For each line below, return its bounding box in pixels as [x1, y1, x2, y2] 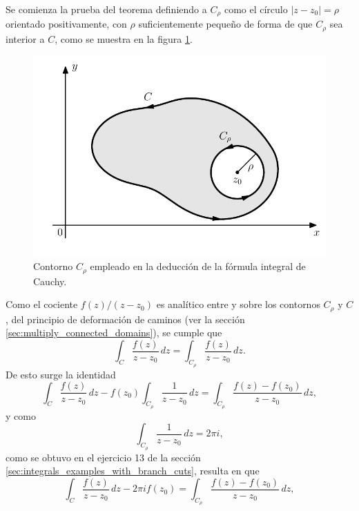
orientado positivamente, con [6, 17, 127, 31]
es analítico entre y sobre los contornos [156, 297, 320, 311]
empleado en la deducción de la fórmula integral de [90, 259, 306, 273]
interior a [6, 31, 45, 46]
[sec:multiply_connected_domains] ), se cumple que [6, 325, 222, 340]
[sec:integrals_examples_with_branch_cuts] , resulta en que [6, 463, 260, 478]
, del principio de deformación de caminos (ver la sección [6, 311, 245, 326]
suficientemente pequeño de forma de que [138, 17, 313, 31]
